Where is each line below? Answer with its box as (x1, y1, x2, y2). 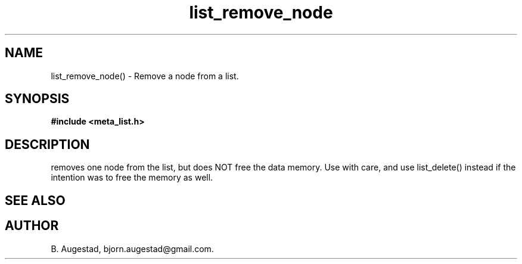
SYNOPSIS (5, 91, 70, 107)
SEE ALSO (5, 192, 66, 208)
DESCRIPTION (5, 136, 90, 152)
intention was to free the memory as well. (51, 172, 213, 183)
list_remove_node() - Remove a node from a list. (51, 70, 239, 81)
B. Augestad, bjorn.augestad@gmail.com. (51, 243, 214, 254)
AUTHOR (5, 218, 59, 234)
